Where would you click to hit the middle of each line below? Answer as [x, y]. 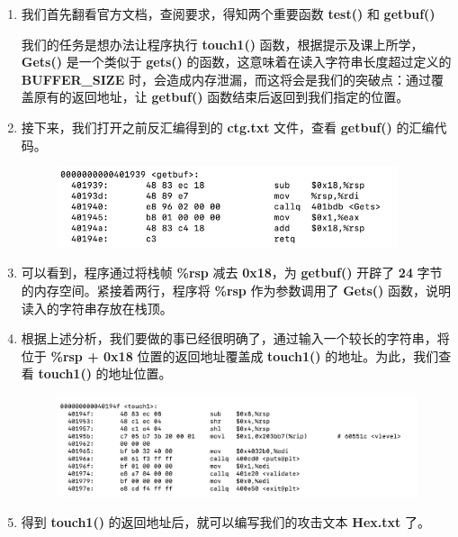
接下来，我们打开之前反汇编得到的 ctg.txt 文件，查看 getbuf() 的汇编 [228, 127]
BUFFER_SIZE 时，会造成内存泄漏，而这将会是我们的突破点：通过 [226, 79]
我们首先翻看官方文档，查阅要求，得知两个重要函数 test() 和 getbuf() [228, 14]
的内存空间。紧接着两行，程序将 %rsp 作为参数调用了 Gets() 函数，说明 [236, 290]
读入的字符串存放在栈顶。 [97, 308]
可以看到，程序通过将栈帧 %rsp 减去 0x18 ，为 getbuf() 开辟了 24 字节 [232, 273]
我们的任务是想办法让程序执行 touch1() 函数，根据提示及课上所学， [222, 44]
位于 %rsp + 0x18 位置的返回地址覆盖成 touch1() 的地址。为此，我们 [230, 355]
